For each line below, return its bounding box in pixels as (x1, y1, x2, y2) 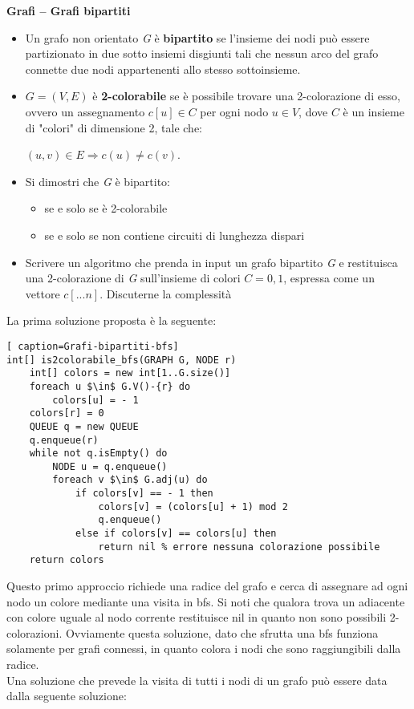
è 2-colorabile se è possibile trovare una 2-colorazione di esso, (92, 87, 400, 104)
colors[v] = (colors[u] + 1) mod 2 (98, 500, 288, 513)
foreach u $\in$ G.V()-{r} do (29, 380, 191, 392)
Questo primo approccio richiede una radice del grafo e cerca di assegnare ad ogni (6, 577, 408, 594)
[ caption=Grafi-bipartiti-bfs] (6, 340, 179, 352)
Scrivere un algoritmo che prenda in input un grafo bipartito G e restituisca (25, 253, 398, 270)
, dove (298, 103, 328, 120)
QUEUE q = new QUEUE (29, 420, 139, 432)
